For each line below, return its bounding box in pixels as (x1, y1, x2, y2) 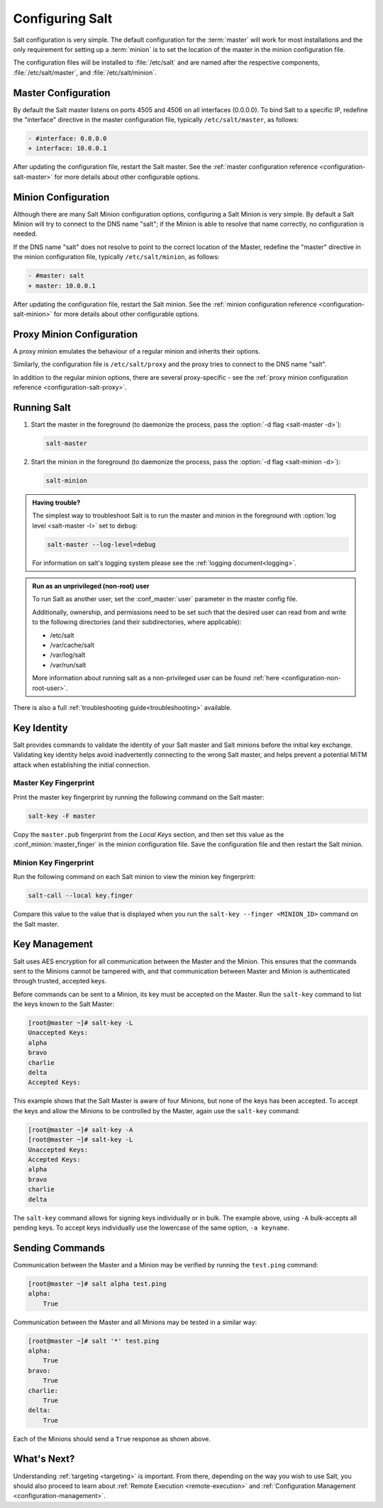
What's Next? (13, 1453, 75, 1465)
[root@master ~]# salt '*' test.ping (28, 1337, 160, 1345)
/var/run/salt (50, 660, 87, 669)
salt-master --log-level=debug (47, 540, 156, 548)
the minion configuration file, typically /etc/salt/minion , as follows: (13, 253, 220, 261)
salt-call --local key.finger (28, 892, 133, 900)
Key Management (13, 938, 94, 951)
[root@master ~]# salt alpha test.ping (28, 1279, 167, 1288)
